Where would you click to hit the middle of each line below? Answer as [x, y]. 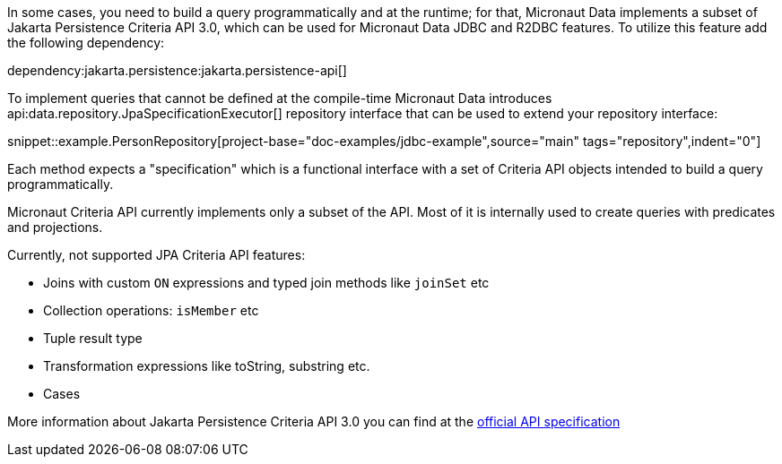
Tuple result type [93, 338]
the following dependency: [86, 43]
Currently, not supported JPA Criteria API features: [156, 255]
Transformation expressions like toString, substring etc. [207, 366]
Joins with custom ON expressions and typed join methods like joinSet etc [266, 283]
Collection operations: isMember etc [151, 310]
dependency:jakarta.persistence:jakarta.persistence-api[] [177, 70]
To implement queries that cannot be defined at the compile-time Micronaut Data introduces [280, 98]
